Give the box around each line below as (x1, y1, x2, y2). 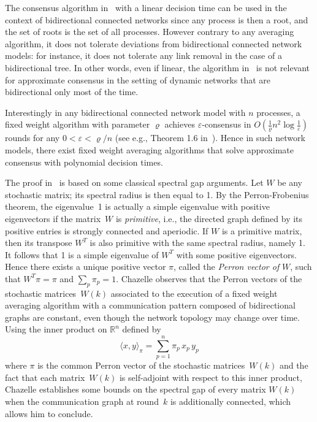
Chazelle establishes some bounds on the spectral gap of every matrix (5, 383, 266, 396)
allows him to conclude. (5, 407, 93, 420)
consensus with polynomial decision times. (5, 155, 163, 168)
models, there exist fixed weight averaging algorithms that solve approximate (5, 143, 294, 156)
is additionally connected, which (170, 394, 291, 407)
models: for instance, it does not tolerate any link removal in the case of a (5, 49, 282, 62)
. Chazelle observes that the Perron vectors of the (116, 272, 302, 285)
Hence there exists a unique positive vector (5, 260, 166, 273)
